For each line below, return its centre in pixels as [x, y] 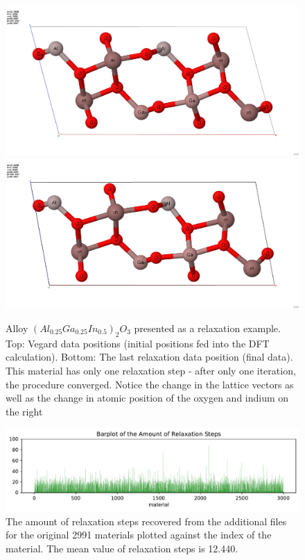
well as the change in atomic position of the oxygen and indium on [147, 398]
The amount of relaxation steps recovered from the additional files [146, 521]
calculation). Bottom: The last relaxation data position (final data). [149, 357]
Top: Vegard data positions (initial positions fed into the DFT [138, 343]
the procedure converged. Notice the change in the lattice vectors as [150, 384]
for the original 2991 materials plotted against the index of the [139, 535]
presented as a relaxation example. [207, 328]
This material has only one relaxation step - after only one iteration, [151, 371]
